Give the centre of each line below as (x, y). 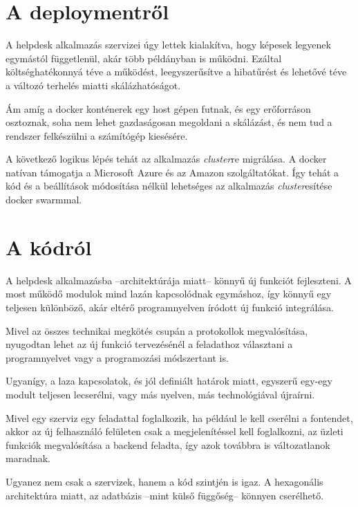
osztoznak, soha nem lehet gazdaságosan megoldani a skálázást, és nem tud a (169, 122)
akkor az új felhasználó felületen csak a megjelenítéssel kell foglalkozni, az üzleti (175, 431)
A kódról (49, 247)
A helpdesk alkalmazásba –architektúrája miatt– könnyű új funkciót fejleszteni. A (179, 280)
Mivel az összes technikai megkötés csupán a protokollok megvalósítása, (157, 330)
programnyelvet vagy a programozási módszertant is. (117, 357)
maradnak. (28, 458)
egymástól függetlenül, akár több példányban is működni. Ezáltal (144, 58)
